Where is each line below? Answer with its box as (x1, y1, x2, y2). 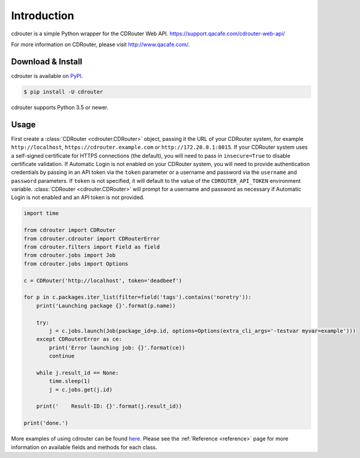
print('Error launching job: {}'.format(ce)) (49, 344, 185, 351)
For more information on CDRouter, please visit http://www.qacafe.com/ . (11, 41, 190, 48)
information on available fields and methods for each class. (11, 444, 157, 451)
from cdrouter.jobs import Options (23, 260, 128, 267)
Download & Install (11, 56, 83, 67)
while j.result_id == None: (36, 369, 119, 376)
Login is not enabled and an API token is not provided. (11, 194, 145, 201)
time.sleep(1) (49, 378, 91, 385)
